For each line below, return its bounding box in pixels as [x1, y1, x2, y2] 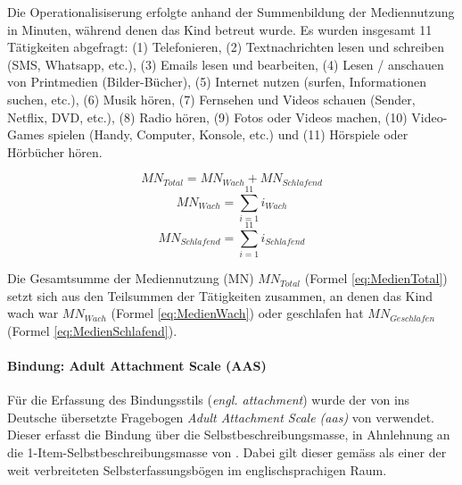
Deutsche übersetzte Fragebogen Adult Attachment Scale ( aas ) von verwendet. [7, 407, 434, 426]
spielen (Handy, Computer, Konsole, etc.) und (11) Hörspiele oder [48, 125, 408, 144]
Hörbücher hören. [7, 142, 103, 161]
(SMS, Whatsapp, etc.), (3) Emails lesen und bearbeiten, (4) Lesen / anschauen [7, 54, 444, 73]
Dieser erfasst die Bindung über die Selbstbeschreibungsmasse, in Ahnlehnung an [7, 425, 450, 444]
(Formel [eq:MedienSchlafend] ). [7, 321, 177, 339]
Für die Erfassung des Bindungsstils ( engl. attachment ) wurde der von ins [7, 390, 410, 409]
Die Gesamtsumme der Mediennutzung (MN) [7, 269, 254, 288]
